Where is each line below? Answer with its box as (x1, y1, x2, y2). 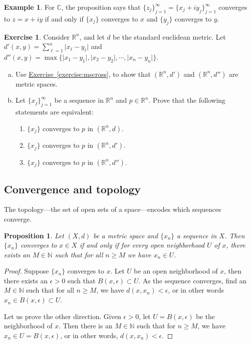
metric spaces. (15, 78, 58, 89)
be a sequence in (54, 95, 104, 105)
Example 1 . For (4, 2, 55, 12)
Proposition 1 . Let (4, 230, 64, 240)
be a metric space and (93, 230, 158, 240)
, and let (79, 31, 105, 42)
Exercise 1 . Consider (4, 31, 70, 42)
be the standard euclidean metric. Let (113, 31, 226, 42)
